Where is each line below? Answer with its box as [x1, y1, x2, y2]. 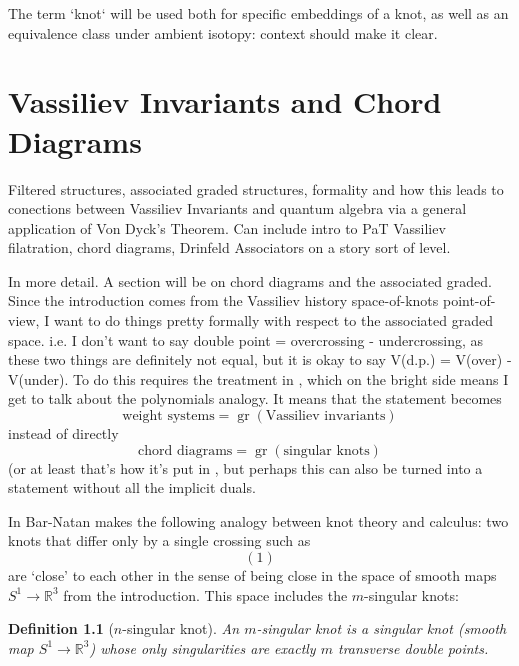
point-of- [442, 290, 496, 311]
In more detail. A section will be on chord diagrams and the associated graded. [8, 270, 492, 291]
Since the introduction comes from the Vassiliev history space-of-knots [8, 290, 439, 311]
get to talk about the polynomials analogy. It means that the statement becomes [8, 388, 502, 409]
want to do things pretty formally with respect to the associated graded [53, 310, 494, 331]
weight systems [122, 409, 215, 424]
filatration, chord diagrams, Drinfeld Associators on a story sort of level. [8, 237, 451, 258]
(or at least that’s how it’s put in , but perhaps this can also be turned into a [8, 457, 483, 478]
